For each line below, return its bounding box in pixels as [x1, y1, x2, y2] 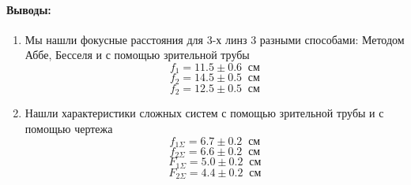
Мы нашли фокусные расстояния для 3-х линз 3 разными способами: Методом [25, 31, 405, 47]
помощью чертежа [25, 120, 113, 136]
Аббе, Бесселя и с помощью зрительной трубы [25, 46, 250, 63]
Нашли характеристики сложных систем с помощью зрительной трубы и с [25, 105, 384, 121]
